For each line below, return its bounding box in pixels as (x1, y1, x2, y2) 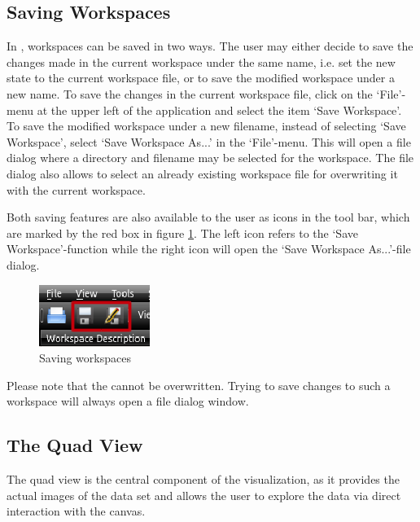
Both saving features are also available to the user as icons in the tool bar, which (7, 208, 410, 226)
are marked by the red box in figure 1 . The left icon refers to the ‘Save (7, 224, 358, 241)
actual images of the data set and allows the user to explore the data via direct (7, 486, 401, 503)
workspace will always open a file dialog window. (7, 393, 249, 410)
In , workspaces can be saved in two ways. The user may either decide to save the (7, 37, 413, 55)
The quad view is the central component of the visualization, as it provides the (7, 471, 400, 488)
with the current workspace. (7, 181, 146, 198)
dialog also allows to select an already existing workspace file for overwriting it (7, 164, 398, 182)
